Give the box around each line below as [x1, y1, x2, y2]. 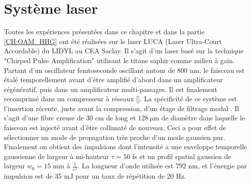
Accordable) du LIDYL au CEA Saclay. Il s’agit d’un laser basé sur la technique [4, 46, 244, 56]
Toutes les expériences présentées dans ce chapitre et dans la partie [4, 26, 205, 37]
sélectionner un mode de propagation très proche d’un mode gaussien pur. [4, 132, 226, 142]
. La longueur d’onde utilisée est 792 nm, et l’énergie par [77, 161, 247, 171]
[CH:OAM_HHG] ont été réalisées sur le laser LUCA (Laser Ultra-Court [4, 36, 222, 46]
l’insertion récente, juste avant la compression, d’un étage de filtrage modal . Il [4, 103, 239, 113]
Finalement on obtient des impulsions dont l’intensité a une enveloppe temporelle [4, 141, 247, 152]
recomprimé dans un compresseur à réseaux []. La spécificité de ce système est [4, 93, 237, 104]
